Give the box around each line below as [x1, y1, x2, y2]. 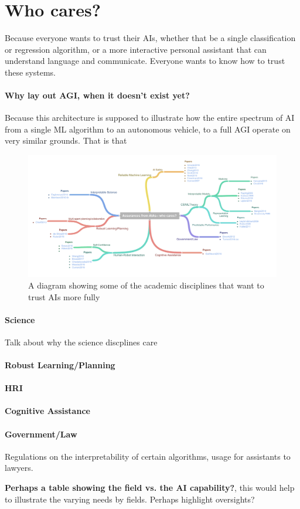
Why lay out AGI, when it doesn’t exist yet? [5, 89, 190, 101]
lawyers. [5, 462, 33, 474]
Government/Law [5, 427, 77, 440]
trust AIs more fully [28, 290, 100, 303]
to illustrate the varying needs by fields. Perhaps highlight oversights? [5, 493, 255, 505]
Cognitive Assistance [5, 405, 90, 417]
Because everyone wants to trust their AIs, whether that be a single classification [5, 32, 296, 44]
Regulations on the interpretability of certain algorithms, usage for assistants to [5, 450, 291, 462]
